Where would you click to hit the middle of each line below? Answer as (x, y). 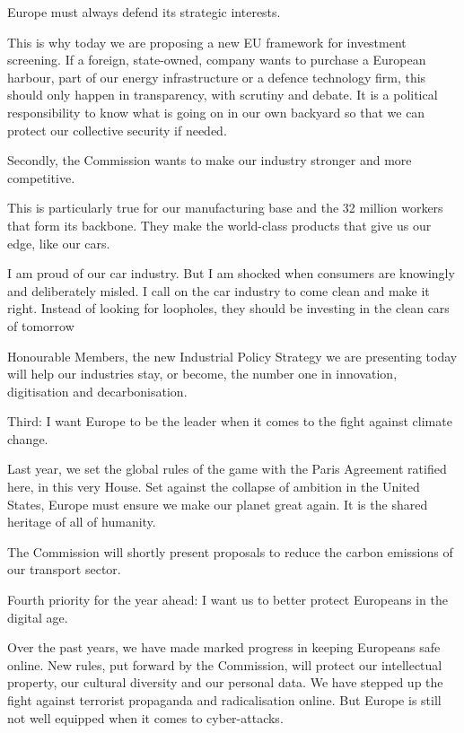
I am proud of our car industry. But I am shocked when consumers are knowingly (231, 273)
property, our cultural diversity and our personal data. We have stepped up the (225, 682)
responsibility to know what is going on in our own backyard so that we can (216, 112)
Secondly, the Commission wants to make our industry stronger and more (210, 160)
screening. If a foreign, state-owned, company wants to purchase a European (217, 60)
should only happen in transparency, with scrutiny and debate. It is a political (223, 95)
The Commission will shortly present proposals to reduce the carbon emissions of (230, 551)
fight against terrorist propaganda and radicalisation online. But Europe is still (224, 700)
